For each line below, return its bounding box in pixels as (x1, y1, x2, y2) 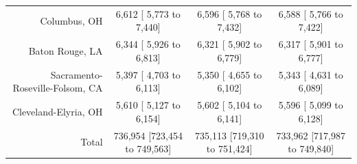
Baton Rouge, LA (28, 43, 103, 57)
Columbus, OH (40, 13, 103, 27)
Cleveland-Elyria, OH (12, 104, 103, 118)
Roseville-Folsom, (12, 81, 86, 95)
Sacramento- (50, 67, 103, 81)
